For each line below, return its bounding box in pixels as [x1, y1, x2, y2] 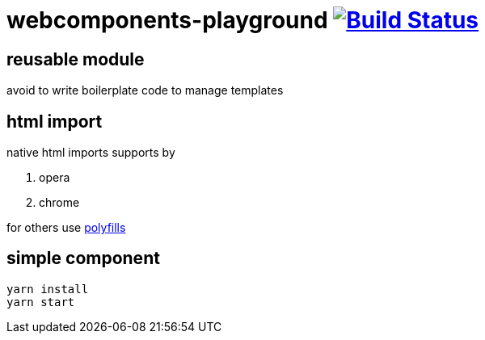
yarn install [6, 282, 89, 296]
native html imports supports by [6, 145, 175, 160]
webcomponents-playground [6, 6, 328, 34]
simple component [6, 248, 160, 269]
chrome [39, 195, 80, 210]
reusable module [6, 48, 145, 69]
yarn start [6, 295, 75, 309]
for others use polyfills [6, 220, 126, 235]
